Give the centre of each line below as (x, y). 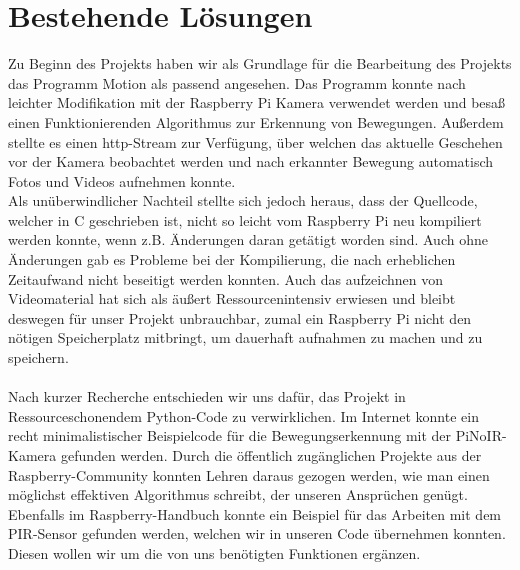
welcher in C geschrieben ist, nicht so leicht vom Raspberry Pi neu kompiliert (245, 219)
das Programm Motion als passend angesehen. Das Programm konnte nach (237, 82)
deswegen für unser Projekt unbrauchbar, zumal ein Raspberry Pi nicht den (240, 317)
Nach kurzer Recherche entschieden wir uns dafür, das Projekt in (207, 396)
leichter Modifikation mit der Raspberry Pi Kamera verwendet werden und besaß (257, 102)
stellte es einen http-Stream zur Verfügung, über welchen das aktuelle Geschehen (255, 141)
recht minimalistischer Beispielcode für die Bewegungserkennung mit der (230, 435)
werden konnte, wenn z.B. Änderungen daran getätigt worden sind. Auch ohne (248, 239)
